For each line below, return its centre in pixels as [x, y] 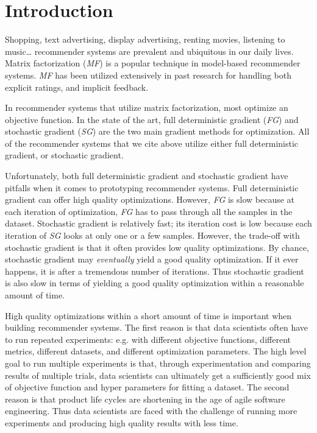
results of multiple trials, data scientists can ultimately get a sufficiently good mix [158, 375]
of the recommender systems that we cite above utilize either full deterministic [152, 143]
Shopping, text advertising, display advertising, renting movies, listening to [145, 39]
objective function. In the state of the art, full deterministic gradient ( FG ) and [152, 119]
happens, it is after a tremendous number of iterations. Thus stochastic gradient [155, 271]
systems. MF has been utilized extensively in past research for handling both [148, 75]
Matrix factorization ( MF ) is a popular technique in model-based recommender [153, 63]
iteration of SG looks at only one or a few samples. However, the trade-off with [152, 235]
